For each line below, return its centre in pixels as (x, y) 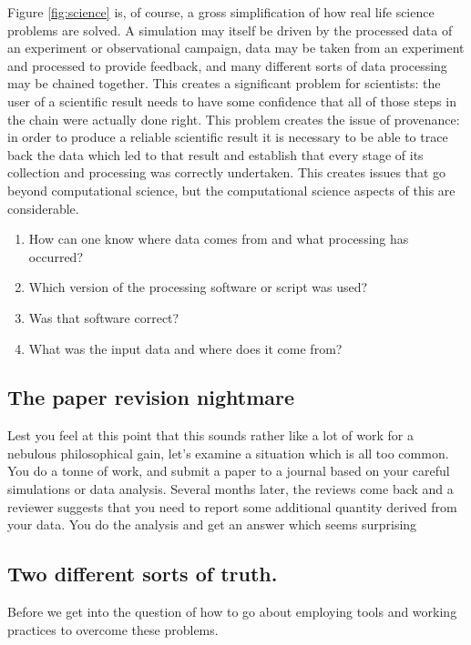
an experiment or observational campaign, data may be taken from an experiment (236, 48)
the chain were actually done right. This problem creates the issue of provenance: (234, 119)
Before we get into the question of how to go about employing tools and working (232, 612)
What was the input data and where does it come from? (185, 348)
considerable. (43, 208)
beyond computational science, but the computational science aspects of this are (231, 190)
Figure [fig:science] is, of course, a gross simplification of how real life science (221, 12)
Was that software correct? (104, 317)
